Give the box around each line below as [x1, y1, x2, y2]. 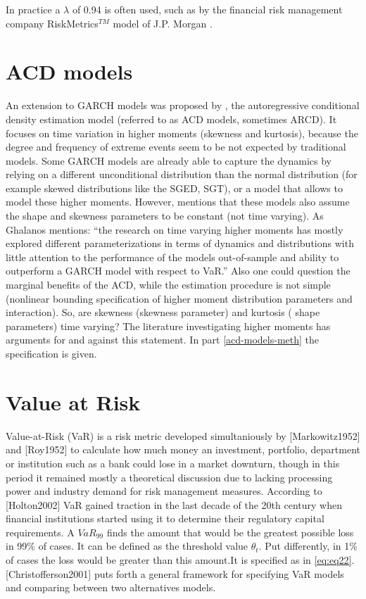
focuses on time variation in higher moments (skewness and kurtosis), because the [6, 125, 358, 140]
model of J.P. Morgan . [113, 15, 213, 30]
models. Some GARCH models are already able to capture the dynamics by [6, 153, 332, 168]
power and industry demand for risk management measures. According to [6, 484, 322, 498]
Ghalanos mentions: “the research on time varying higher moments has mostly [6, 222, 343, 237]
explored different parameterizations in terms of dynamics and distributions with [6, 236, 354, 251]
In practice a [6, 2, 61, 16]
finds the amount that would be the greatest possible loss [106, 524, 354, 539]
